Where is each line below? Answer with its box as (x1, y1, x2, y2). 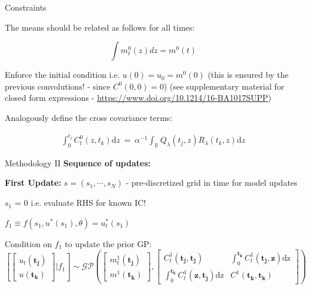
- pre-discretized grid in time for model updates (126, 176, 298, 189)
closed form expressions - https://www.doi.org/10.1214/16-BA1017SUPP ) (5, 91, 272, 104)
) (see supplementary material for (163, 80, 285, 92)
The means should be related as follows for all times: (5, 21, 195, 33)
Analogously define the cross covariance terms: (5, 111, 173, 123)
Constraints (5, 1, 47, 13)
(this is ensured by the (207, 68, 289, 81)
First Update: (5, 176, 61, 189)
